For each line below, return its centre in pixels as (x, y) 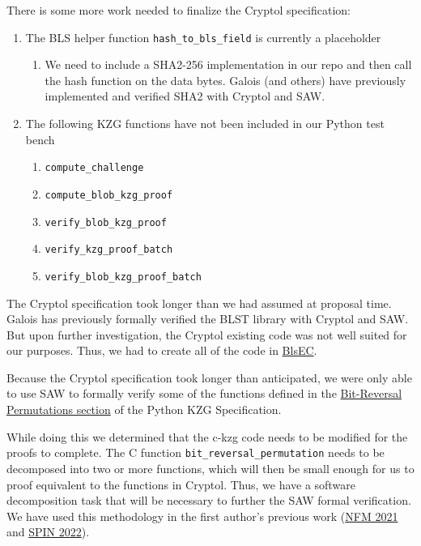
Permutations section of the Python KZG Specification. (144, 409)
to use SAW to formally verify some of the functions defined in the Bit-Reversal (204, 393)
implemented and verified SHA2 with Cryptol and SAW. (185, 96)
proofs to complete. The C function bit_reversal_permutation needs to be (196, 452)
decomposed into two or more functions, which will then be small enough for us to (210, 468)
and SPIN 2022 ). (48, 532)
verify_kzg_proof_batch (109, 250)
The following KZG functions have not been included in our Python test (205, 124)
